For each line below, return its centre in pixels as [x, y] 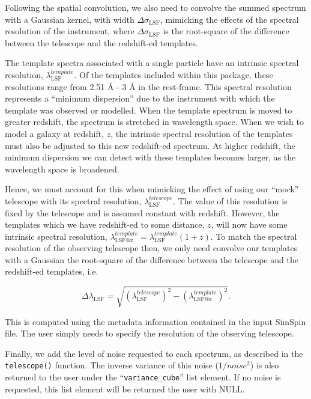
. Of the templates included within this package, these [174, 74]
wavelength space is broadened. [62, 169]
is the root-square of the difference [226, 31]
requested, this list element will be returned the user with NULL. [125, 388]
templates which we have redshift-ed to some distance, [105, 224]
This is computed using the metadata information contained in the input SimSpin [155, 321]
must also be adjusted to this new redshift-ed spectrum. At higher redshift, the [150, 145]
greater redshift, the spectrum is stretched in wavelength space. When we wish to [154, 122]
